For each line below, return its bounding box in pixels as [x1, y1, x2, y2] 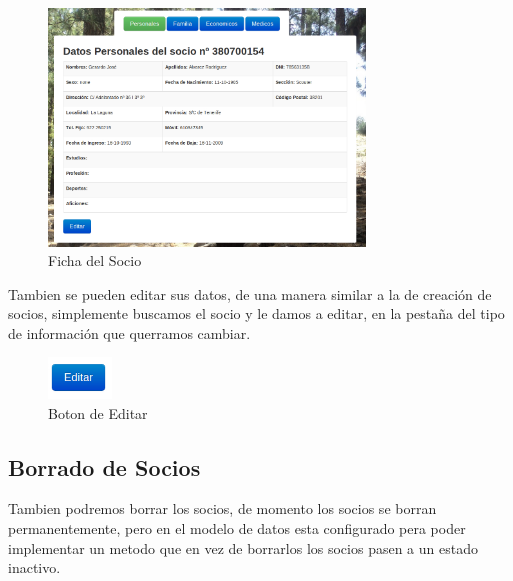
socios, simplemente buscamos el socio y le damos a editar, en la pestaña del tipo [8, 303, 505, 324]
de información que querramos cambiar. [8, 322, 251, 343]
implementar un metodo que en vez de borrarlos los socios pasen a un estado [8, 537, 478, 558]
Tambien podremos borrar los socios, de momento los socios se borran [8, 498, 437, 519]
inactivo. [8, 557, 61, 578]
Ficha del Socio [48, 250, 142, 271]
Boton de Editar [48, 402, 148, 423]
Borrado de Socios [8, 451, 201, 482]
